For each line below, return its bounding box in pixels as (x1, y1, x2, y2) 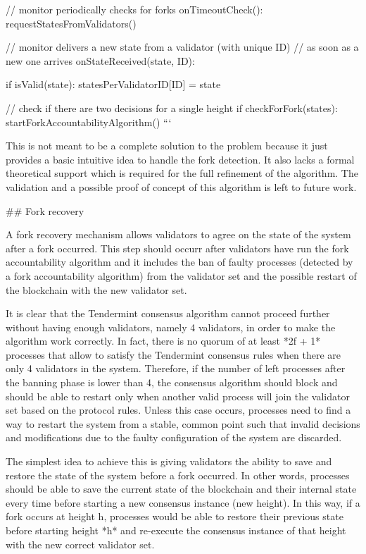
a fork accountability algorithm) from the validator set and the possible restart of (6, 268, 357, 283)
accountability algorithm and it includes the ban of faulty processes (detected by (6, 254, 353, 269)
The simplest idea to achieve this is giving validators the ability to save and (6, 454, 332, 469)
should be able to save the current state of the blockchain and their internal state (6, 481, 357, 496)
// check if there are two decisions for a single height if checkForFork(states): (6, 100, 338, 115)
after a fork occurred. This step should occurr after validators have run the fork (6, 240, 349, 255)
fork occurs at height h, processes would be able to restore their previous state (6, 509, 343, 524)
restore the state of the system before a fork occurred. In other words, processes (6, 467, 350, 482)
